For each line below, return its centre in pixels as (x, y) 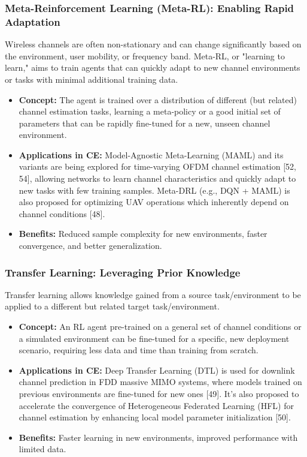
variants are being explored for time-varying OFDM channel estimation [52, (157, 166)
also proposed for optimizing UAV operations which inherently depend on (154, 202)
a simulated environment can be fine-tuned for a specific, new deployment (154, 338)
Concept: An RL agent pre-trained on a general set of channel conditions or (160, 327)
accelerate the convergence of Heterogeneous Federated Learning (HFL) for (156, 405)
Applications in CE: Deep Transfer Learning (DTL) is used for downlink (157, 370)
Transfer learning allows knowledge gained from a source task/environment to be (153, 294)
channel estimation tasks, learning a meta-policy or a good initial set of (150, 111)
